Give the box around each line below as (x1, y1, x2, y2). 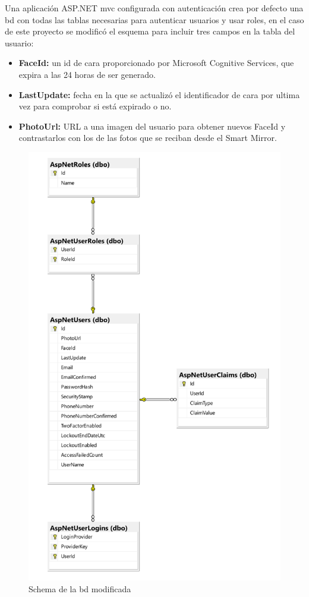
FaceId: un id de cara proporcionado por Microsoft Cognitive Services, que (18, 56, 294, 69)
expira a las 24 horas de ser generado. (18, 68, 156, 80)
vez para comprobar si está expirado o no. (18, 100, 172, 112)
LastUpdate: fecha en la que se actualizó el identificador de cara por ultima (18, 88, 300, 100)
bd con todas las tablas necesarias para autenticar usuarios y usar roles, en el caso (5, 13, 304, 26)
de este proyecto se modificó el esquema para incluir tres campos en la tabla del (5, 25, 295, 37)
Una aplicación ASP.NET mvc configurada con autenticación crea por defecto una (5, 2, 304, 14)
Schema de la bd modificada (29, 582, 131, 595)
